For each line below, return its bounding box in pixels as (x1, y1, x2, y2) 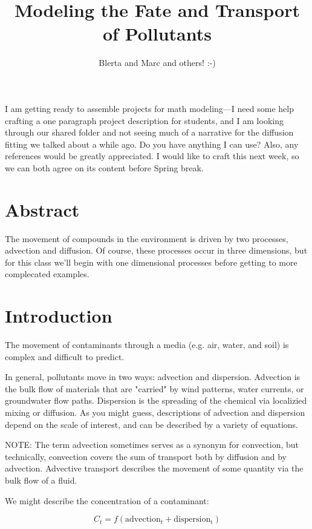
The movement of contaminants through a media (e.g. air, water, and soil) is (5, 338, 289, 351)
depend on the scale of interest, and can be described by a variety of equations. (5, 418, 298, 430)
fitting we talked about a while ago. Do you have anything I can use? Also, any (5, 137, 299, 150)
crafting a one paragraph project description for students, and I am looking (5, 114, 284, 126)
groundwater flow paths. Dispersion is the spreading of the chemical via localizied (5, 394, 307, 407)
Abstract (5, 197, 80, 222)
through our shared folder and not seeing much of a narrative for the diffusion (5, 126, 294, 139)
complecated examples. (5, 268, 89, 280)
